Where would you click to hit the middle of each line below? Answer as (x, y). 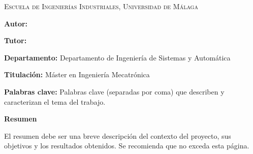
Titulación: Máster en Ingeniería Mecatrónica (77, 74)
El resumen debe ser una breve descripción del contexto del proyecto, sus (118, 135)
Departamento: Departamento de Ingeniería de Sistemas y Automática (117, 57)
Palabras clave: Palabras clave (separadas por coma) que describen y (114, 91)
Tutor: (15, 40)
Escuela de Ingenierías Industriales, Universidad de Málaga (101, 6)
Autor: (16, 23)
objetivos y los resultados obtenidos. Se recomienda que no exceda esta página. (127, 146)
